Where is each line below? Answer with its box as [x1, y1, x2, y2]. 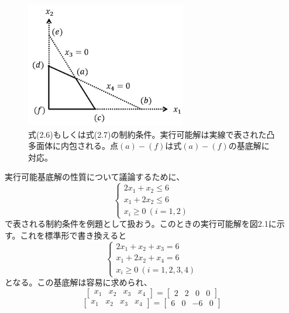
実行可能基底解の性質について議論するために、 [5, 171, 185, 183]
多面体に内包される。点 [28, 140, 118, 152]
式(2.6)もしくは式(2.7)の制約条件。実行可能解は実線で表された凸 [28, 128, 275, 140]
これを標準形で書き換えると [20, 229, 127, 241]
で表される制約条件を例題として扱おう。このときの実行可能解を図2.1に [5, 217, 277, 230]
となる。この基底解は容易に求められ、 [5, 276, 152, 288]
